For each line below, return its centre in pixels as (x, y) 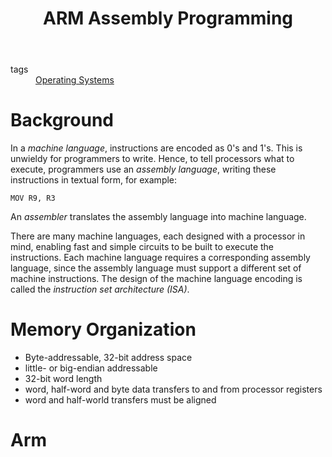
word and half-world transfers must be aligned (120, 400)
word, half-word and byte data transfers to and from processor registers (173, 389)
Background (62, 120)
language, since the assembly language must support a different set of (156, 268)
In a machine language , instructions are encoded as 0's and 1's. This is (156, 148)
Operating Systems (75, 80)
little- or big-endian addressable (91, 368)
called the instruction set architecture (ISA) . (100, 289)
